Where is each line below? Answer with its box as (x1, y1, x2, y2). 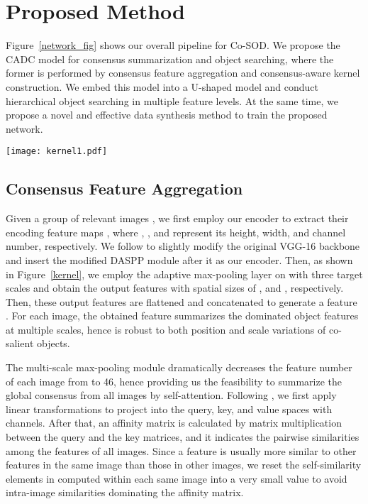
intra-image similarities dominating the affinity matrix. (6, 485, 244, 500)
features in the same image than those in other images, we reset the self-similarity (6, 457, 362, 472)
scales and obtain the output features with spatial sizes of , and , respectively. (6, 280, 344, 295)
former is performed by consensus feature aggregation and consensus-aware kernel (6, 65, 360, 80)
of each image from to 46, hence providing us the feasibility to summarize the (6, 373, 342, 388)
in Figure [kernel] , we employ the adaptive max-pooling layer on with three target (6, 266, 363, 281)
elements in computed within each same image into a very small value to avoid (6, 471, 347, 486)
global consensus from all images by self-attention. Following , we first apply (6, 388, 337, 402)
